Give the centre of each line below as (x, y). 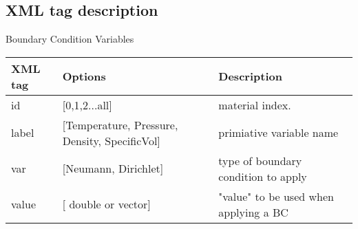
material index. (255, 105)
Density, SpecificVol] (111, 140)
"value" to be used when (276, 196)
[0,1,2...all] (87, 105)
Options (84, 76)
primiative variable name (278, 133)
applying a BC (253, 212)
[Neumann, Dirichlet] (113, 168)
